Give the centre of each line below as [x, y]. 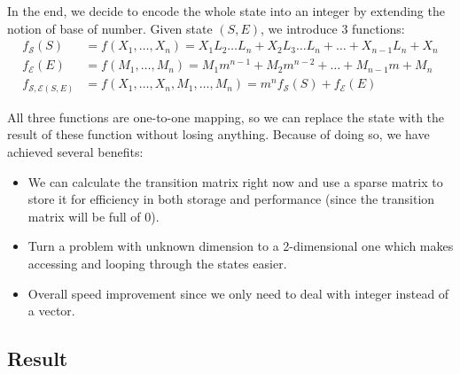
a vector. [51, 311]
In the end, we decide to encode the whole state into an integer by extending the [226, 11]
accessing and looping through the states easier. [157, 264]
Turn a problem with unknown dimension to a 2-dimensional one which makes [241, 246]
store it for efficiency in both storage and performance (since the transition [231, 199]
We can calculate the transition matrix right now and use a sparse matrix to [235, 181]
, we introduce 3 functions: [333, 28]
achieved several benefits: [75, 152]
